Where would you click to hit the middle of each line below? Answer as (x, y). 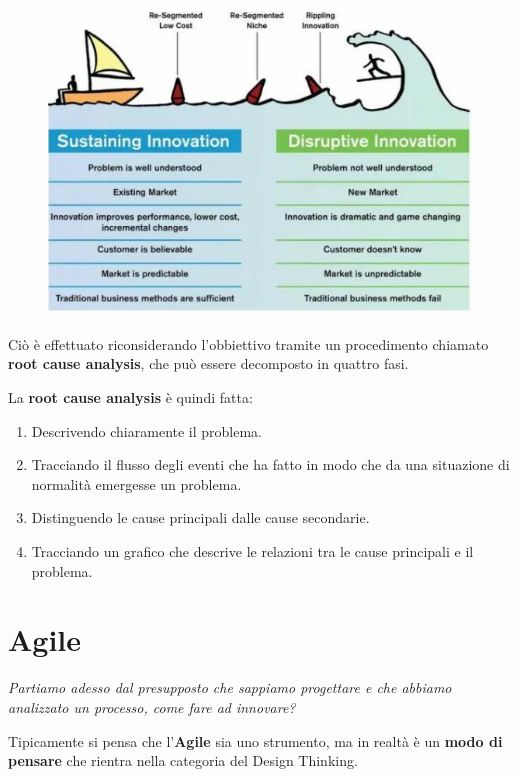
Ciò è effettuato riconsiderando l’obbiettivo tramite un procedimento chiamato (248, 343)
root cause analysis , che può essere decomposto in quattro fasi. (208, 363)
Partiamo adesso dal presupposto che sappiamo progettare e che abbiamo (230, 687)
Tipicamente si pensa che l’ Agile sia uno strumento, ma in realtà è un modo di (255, 740)
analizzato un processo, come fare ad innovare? (152, 706)
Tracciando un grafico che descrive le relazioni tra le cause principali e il (252, 551)
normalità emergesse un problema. (136, 483)
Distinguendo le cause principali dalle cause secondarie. (200, 517)
